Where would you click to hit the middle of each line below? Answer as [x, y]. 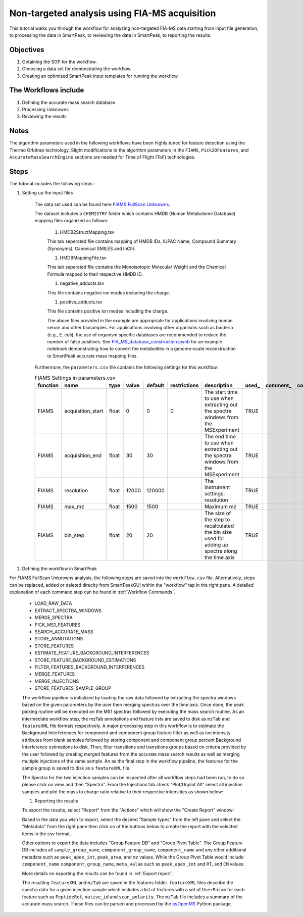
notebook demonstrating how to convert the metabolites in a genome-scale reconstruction [141, 349]
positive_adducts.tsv [81, 302]
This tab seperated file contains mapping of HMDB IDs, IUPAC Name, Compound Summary [142, 241]
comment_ [278, 385]
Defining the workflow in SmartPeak [59, 569]
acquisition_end [83, 455]
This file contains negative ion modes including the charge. [109, 292]
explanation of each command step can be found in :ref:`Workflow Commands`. [92, 592]
